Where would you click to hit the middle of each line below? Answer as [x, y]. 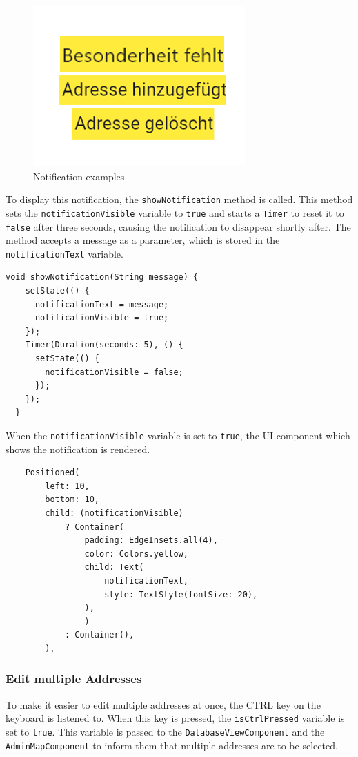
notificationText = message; [102, 304]
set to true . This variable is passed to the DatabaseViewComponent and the [165, 731]
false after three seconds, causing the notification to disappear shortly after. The [178, 226]
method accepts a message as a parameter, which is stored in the [143, 240]
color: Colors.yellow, [136, 554]
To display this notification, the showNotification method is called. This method [179, 199]
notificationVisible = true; [102, 318]
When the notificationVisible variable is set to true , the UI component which [178, 435]
